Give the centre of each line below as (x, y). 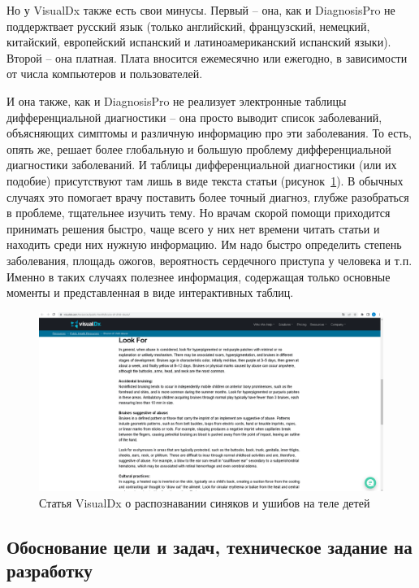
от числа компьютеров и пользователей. (105, 74)
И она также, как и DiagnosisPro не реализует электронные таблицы (177, 100)
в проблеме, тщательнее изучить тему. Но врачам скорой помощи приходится (199, 213)
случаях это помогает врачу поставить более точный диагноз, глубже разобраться (208, 196)
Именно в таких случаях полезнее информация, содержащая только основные (199, 276)
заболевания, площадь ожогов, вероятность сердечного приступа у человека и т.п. (209, 260)
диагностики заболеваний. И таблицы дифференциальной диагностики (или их (202, 165)
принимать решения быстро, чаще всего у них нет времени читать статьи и (193, 228)
